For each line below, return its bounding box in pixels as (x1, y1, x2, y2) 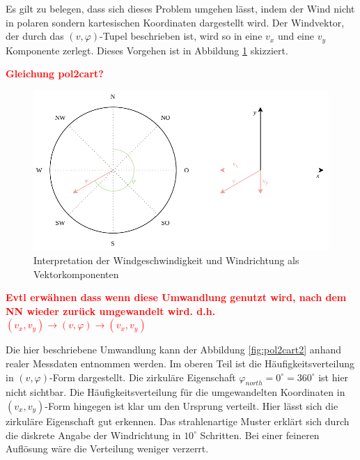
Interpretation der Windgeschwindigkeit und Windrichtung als (33, 253, 299, 268)
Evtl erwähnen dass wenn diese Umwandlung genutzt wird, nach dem (6, 290, 347, 305)
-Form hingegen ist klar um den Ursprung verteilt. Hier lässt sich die (45, 399, 338, 413)
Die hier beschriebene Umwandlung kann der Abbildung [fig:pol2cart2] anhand (6, 342, 341, 357)
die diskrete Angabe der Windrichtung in (6, 427, 181, 442)
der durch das (6, 29, 64, 43)
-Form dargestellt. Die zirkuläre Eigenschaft (49, 369, 236, 384)
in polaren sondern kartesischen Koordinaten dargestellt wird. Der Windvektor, (6, 15, 345, 29)
